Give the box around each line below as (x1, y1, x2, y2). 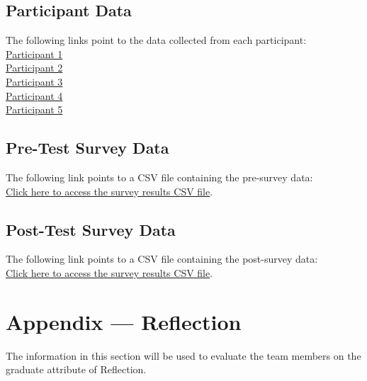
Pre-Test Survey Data (6, 137, 169, 159)
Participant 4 (6, 88, 63, 103)
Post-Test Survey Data (6, 218, 176, 240)
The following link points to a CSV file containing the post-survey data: (6, 251, 318, 266)
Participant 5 (6, 102, 63, 117)
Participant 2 (6, 60, 63, 75)
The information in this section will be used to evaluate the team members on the (6, 348, 361, 363)
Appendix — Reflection (6, 307, 242, 336)
